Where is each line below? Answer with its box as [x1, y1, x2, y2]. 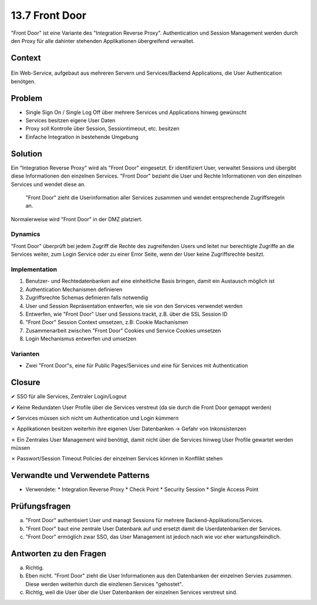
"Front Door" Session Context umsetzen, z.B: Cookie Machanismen [25, 319, 188, 326]
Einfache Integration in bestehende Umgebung [25, 133, 139, 141]
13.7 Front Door [11, 9, 87, 22]
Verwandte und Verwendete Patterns [11, 470, 150, 480]
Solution [11, 149, 42, 159]
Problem [11, 93, 43, 103]
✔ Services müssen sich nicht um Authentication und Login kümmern [11, 415, 179, 422]
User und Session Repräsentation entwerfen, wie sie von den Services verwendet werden [25, 302, 243, 309]
